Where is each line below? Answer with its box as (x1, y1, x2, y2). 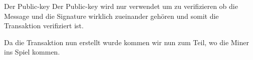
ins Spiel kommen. (4, 47, 60, 57)
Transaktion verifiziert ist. (4, 20, 84, 31)
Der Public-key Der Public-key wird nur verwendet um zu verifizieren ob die (4, 1, 238, 11)
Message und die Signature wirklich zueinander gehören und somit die (4, 10, 219, 21)
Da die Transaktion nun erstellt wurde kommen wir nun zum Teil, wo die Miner (4, 37, 249, 47)
